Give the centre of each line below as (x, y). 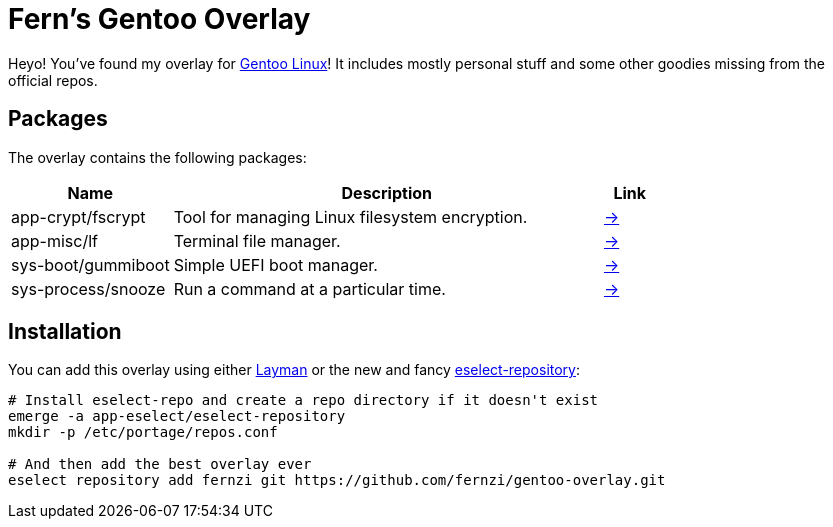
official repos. (53, 80)
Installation (65, 332)
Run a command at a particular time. (309, 288)
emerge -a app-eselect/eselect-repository (177, 416)
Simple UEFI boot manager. (275, 264)
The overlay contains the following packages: (157, 157)
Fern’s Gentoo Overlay (159, 19)
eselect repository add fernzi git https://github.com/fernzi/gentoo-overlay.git (337, 480)
